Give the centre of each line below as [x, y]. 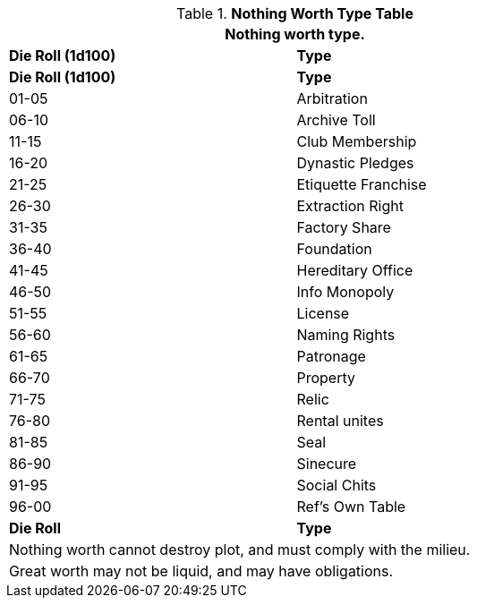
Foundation [334, 249]
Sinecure [327, 464]
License [323, 313]
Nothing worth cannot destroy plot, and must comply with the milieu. [240, 550]
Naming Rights [346, 335]
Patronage [331, 356]
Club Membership [357, 141]
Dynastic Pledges [355, 163]
